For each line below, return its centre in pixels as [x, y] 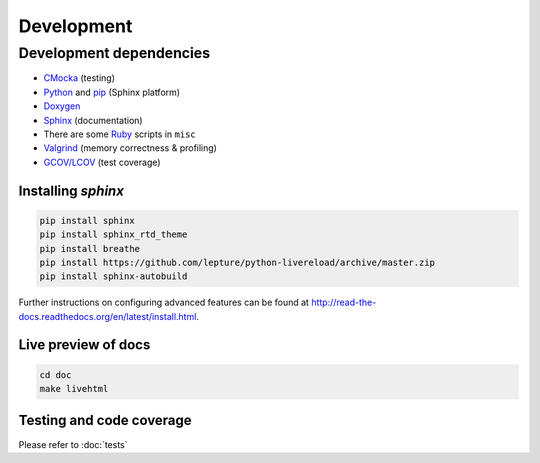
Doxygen [62, 106]
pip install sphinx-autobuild [113, 276]
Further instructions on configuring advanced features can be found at [164, 302]
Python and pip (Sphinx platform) [111, 92]
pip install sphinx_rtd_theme [113, 234]
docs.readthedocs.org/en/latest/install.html [107, 316]
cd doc [55, 374]
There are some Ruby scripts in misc [120, 134]
